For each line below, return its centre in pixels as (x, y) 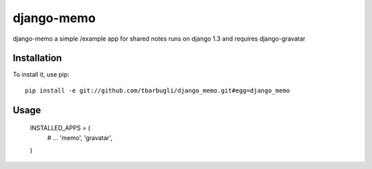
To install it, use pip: (41, 74)
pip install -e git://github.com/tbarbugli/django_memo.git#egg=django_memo (158, 90)
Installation (37, 58)
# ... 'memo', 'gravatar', (80, 137)
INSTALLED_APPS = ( (60, 128)
